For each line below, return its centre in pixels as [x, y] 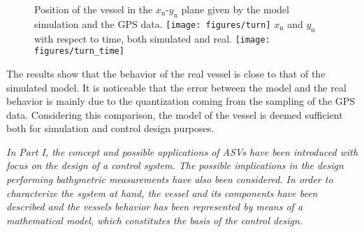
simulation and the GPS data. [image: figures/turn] [153, 23]
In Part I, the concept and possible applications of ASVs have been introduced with [182, 151]
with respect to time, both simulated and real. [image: [152, 38]
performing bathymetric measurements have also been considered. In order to [170, 179]
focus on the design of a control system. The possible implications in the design [175, 165]
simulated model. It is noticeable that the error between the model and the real [176, 87]
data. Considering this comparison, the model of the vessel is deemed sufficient [175, 114]
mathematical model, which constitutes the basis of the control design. [155, 220]
